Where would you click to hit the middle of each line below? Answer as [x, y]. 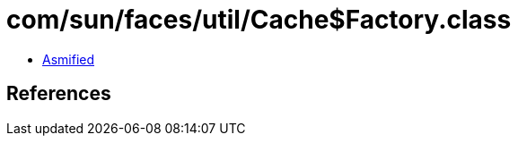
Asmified [69, 59]
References [59, 94]
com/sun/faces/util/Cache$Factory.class [259, 20]
